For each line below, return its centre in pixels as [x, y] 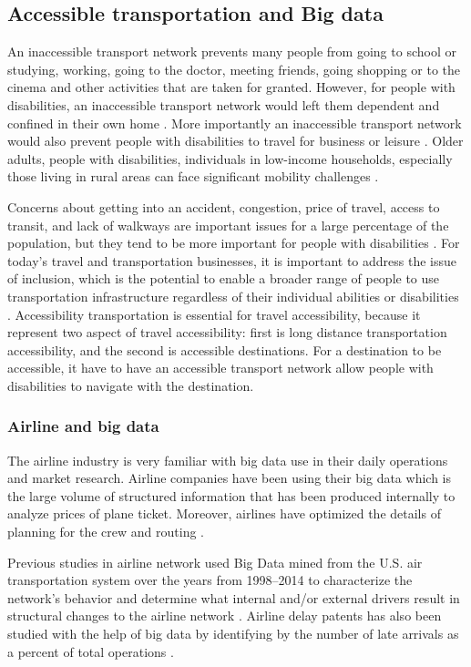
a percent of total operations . [91, 651]
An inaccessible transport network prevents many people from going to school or [232, 51]
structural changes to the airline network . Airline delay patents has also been [225, 616]
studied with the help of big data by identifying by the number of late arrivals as [233, 634]
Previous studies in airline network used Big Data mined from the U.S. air [215, 562]
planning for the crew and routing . [106, 532]
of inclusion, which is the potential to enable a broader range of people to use [224, 278]
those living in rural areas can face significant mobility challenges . [193, 176]
